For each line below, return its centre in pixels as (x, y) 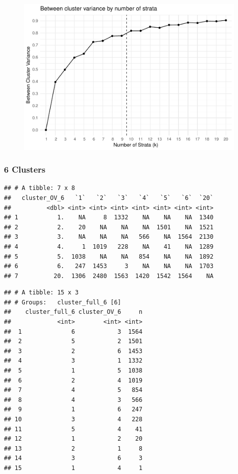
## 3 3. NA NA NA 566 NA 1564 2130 (109, 237)
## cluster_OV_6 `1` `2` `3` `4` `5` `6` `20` (109, 198)
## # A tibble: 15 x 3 (41, 293)
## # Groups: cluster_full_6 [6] (63, 302)
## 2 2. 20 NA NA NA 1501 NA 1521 (109, 227)
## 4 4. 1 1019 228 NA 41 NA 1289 (109, 246)
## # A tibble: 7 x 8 (40, 188)
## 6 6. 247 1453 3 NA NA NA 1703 (109, 266)
